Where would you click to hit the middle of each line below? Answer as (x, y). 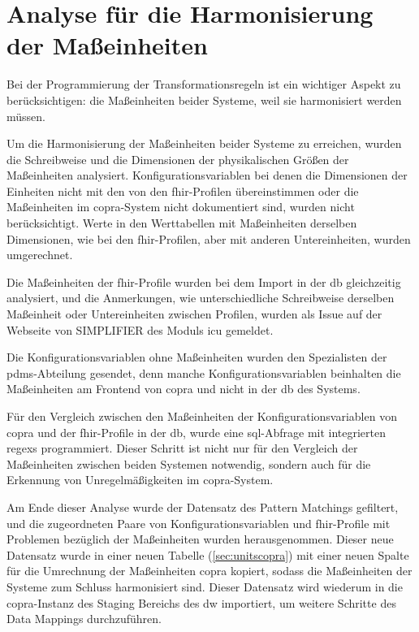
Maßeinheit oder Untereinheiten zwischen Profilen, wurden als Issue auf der (194, 314)
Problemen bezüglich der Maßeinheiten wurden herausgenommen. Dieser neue (200, 539)
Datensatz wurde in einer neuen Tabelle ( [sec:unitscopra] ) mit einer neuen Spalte (208, 554)
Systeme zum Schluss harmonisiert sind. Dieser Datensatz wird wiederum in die (205, 586)
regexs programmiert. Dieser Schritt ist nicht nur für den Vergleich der (182, 448)
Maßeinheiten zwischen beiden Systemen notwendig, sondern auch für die (189, 463)
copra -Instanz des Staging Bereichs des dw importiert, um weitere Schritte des (201, 602)
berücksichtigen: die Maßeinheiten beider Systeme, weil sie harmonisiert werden (204, 100)
